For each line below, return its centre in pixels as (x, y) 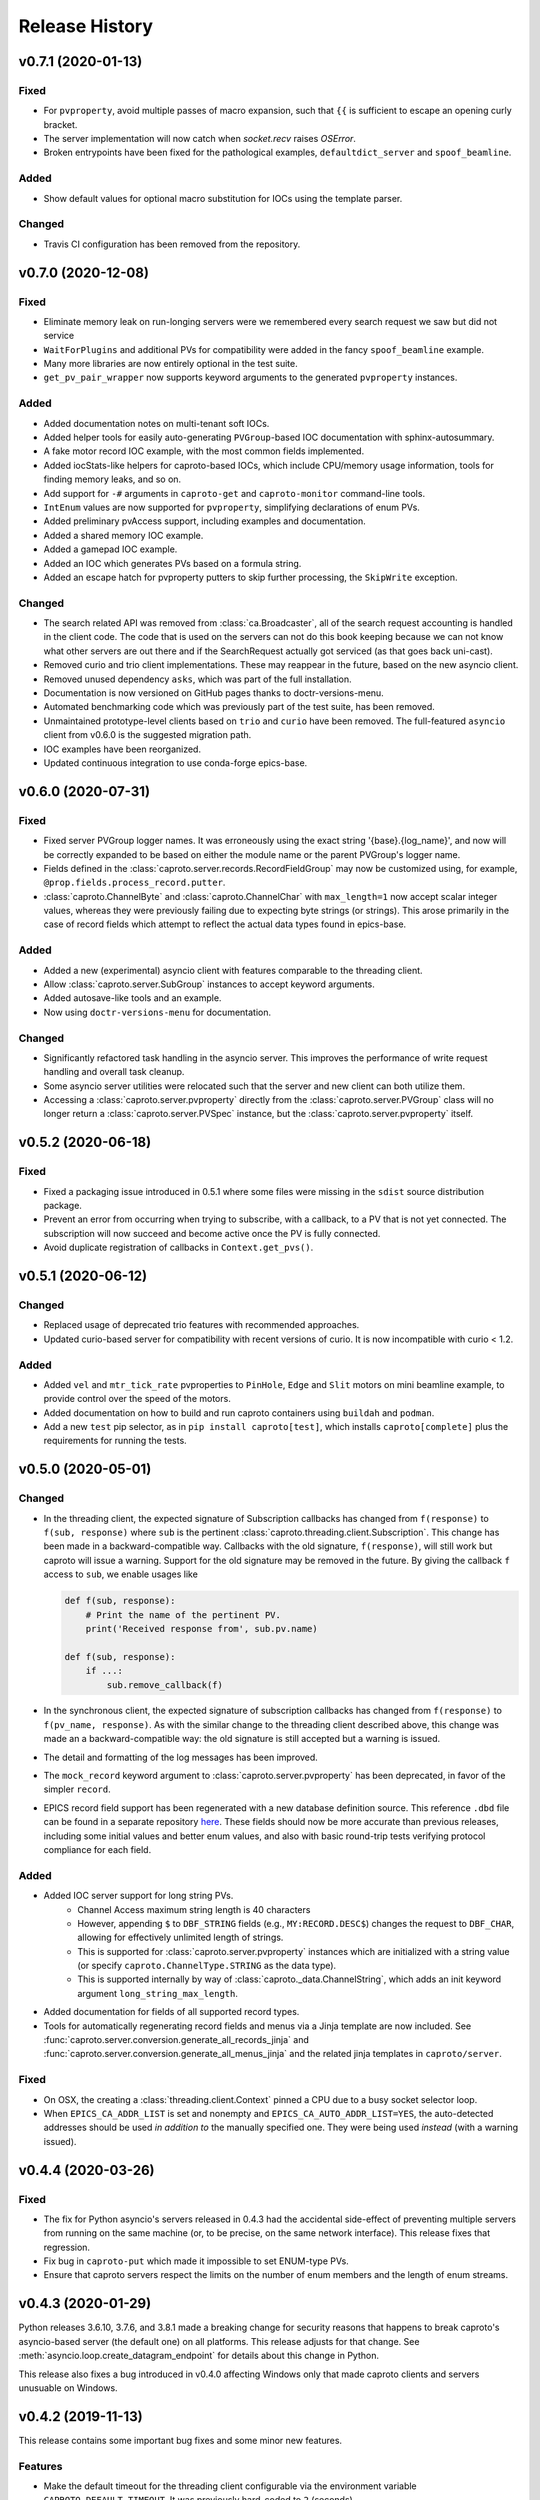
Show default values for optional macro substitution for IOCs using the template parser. (223, 198)
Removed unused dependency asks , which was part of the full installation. (197, 679)
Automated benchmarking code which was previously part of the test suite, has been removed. (239, 707)
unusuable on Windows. (68, 2387)
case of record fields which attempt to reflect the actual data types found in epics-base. (225, 924)
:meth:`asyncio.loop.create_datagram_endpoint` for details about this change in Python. (199, 2356)
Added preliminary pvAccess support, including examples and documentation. (205, 521)
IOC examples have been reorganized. (122, 749)
